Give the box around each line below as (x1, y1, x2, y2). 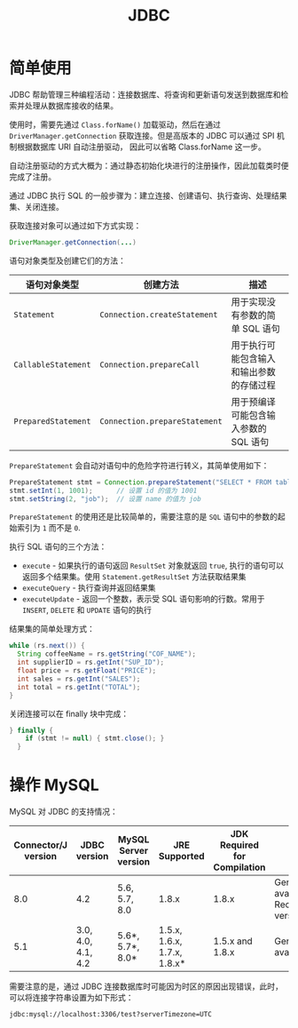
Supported (158, 850, 206, 863)
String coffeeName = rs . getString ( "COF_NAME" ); (17, 649, 197, 658)
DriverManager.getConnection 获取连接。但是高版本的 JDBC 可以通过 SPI (9, 130, 275, 140)
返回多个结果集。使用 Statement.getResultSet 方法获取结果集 (21, 571, 247, 582)
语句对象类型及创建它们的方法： (9, 255, 126, 266)
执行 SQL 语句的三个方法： (9, 541, 107, 552)
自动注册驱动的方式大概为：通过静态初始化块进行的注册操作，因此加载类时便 (9, 160, 289, 171)
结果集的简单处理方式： (9, 624, 95, 634)
